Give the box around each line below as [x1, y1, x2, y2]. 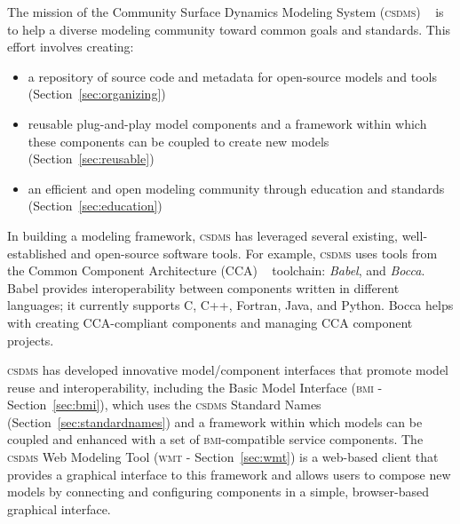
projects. [7, 330, 54, 349]
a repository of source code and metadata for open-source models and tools [28, 67, 438, 85]
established [7, 243, 67, 262]
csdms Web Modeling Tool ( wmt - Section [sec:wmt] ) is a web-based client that [7, 448, 439, 466]
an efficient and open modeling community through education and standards [28, 179, 445, 197]
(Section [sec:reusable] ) [28, 149, 155, 168]
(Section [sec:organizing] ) [28, 84, 166, 103]
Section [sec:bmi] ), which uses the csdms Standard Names [7, 395, 321, 414]
